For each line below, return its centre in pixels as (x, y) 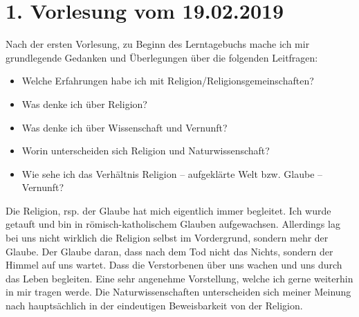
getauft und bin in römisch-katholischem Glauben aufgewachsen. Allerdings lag (173, 224)
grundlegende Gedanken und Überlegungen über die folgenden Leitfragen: (162, 57)
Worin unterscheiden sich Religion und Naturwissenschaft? (146, 151)
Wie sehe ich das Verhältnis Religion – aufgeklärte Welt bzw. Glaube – (172, 173)
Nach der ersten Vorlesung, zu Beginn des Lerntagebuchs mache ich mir (158, 44)
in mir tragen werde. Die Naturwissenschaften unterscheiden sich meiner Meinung (178, 292)
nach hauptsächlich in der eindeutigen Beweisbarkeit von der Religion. (154, 306)
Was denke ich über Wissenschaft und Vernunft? (125, 127)
